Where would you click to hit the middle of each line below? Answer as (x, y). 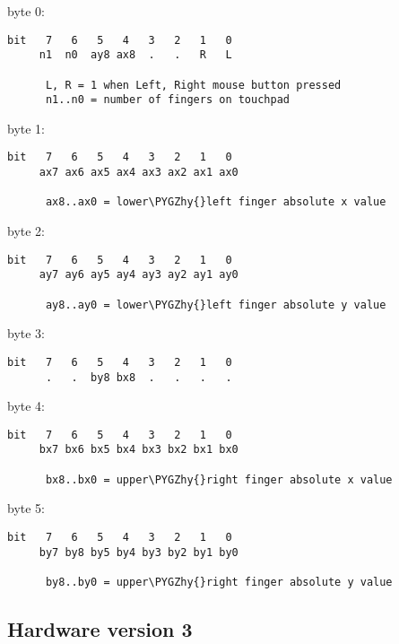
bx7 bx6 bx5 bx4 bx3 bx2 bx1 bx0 (139, 450)
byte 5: (26, 508)
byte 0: (26, 11)
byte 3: (26, 333)
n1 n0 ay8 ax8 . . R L (135, 55)
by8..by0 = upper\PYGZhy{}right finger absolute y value (219, 582)
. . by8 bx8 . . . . (139, 377)
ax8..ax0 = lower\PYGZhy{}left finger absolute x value (216, 202)
